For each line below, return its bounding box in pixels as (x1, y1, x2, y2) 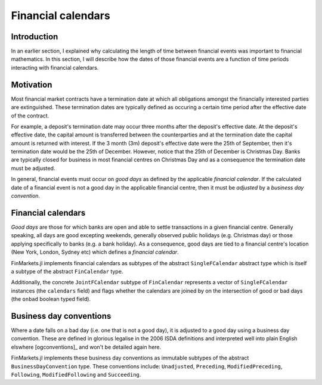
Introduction (11, 32, 58, 42)
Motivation (11, 79, 52, 89)
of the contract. (11, 112, 49, 119)
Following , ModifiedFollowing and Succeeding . (11, 371, 141, 378)
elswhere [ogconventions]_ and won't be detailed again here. (11, 343, 162, 350)
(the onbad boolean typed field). (11, 296, 91, 303)
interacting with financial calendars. (11, 64, 99, 71)
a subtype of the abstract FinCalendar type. (11, 268, 123, 275)
